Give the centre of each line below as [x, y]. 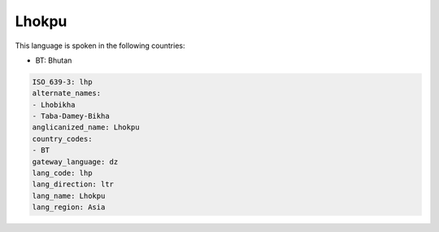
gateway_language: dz [75, 162]
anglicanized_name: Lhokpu [86, 127]
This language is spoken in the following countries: [100, 46]
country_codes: [62, 139]
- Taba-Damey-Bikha [71, 116]
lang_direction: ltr [73, 184]
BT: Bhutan [54, 60]
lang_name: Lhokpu [69, 196]
